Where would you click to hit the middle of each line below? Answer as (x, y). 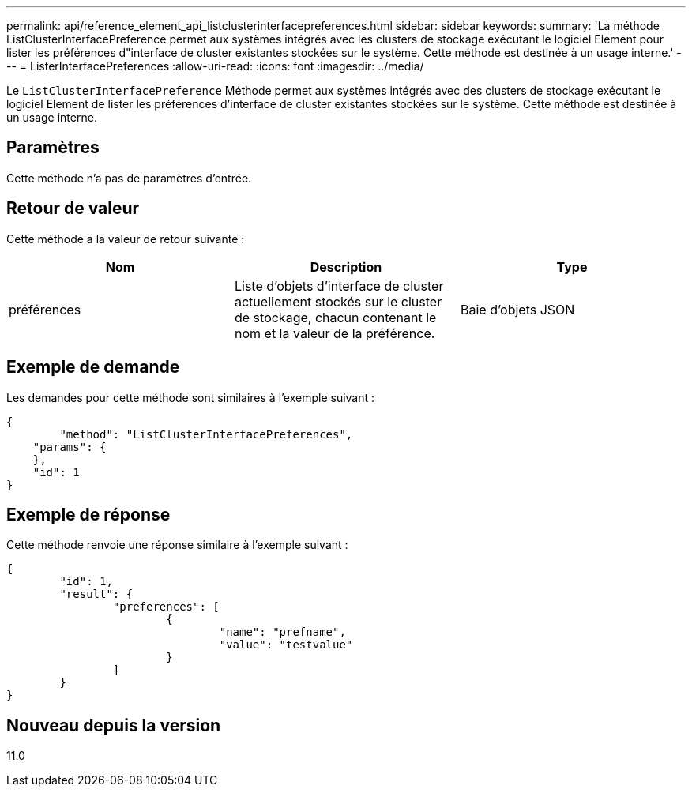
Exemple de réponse (88, 514)
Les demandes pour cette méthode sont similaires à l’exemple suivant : (191, 397)
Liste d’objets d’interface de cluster (339, 286)
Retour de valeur (73, 209)
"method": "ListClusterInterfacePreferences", (206, 434)
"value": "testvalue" (286, 645)
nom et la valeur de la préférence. (335, 333)
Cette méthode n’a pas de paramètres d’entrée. (129, 178)
